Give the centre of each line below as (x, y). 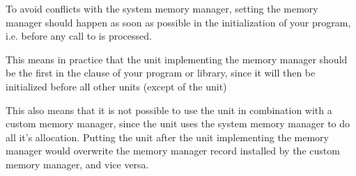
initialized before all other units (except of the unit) (116, 86)
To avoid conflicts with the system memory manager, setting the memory (162, 8)
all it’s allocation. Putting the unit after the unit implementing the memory (167, 137)
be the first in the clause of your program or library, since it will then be (161, 73)
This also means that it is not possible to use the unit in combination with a (169, 110)
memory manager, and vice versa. (77, 164)
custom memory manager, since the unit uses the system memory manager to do (178, 123)
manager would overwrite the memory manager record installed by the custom (173, 151)
